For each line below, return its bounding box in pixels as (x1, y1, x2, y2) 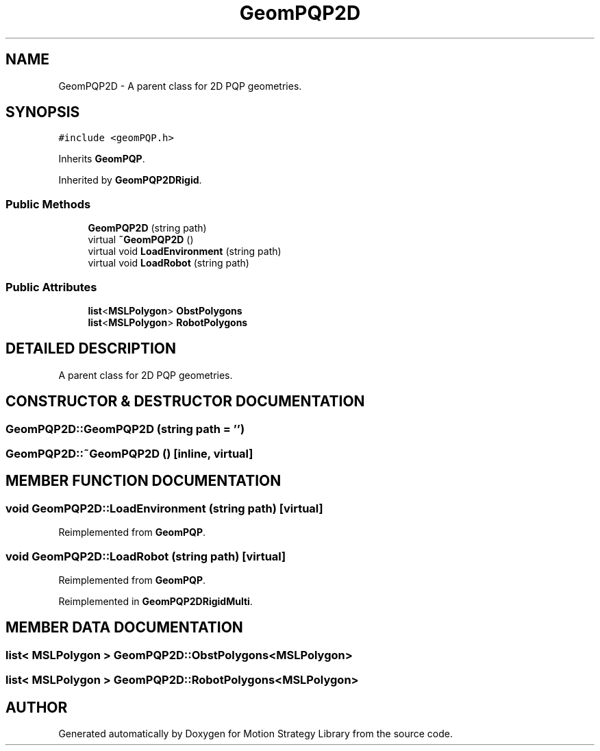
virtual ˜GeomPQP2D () (88, 234, 194, 246)
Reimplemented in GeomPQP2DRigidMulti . (58, 595, 253, 607)
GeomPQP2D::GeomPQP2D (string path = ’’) (5, 421, 245, 436)
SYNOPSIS (5, 103, 80, 121)
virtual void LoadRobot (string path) (88, 257, 249, 269)
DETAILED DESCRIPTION (5, 340, 177, 358)
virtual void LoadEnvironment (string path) (88, 245, 282, 258)
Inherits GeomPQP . (58, 153, 145, 165)
